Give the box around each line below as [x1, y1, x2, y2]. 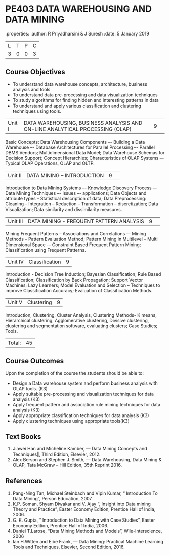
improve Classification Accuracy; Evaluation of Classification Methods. [5, 287, 153, 293]
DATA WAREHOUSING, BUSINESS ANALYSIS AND [23, 119, 143, 126]
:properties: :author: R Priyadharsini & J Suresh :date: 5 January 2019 [5, 30, 149, 37]
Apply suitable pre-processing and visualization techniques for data [12, 391, 154, 397]
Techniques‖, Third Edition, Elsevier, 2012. [12, 451, 101, 457]
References [5, 476, 42, 485]
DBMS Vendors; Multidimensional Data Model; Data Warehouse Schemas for [5, 149, 165, 155]
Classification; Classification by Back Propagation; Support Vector [5, 276, 143, 283]
